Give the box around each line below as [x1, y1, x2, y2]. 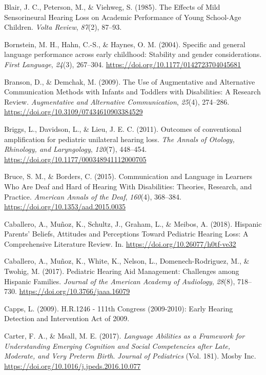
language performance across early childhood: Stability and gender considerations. [4, 49, 262, 60]
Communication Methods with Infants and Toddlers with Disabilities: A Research [4, 86, 261, 97]
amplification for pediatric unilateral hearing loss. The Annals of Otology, [4, 133, 235, 144]
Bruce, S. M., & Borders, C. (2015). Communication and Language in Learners [4, 171, 253, 182]
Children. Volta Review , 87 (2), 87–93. [4, 22, 122, 32]
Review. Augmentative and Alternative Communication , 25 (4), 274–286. [4, 96, 230, 107]
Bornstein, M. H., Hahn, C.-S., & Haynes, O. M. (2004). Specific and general [4, 38, 245, 49]
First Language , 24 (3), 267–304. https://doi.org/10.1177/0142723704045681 [4, 58, 241, 69]
